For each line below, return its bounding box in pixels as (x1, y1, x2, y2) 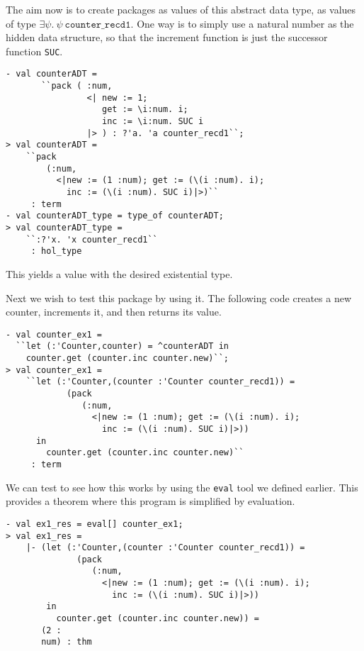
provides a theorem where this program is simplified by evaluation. (6, 494, 295, 508)
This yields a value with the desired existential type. (6, 266, 233, 281)
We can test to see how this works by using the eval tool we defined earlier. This (6, 479, 358, 494)
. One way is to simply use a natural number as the (130, 16, 354, 30)
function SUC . (6, 43, 63, 58)
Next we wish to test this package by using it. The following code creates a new (6, 290, 352, 305)
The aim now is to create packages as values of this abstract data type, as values (6, 2, 356, 16)
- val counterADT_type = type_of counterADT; (6, 211, 224, 221)
